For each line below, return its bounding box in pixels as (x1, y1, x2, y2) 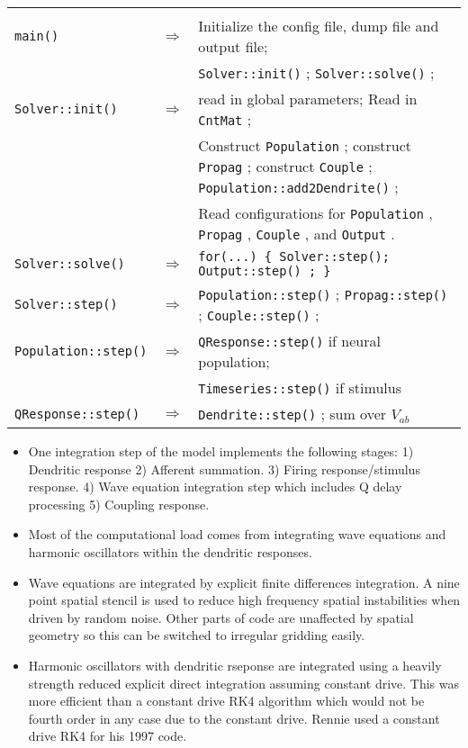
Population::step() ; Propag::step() (198, 284, 448, 304)
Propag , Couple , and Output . (198, 223, 395, 244)
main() (14, 29, 59, 43)
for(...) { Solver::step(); (198, 249, 390, 264)
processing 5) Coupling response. (28, 494, 210, 513)
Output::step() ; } (198, 264, 331, 278)
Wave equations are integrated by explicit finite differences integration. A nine (28, 572, 460, 591)
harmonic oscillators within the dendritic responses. (28, 542, 312, 561)
